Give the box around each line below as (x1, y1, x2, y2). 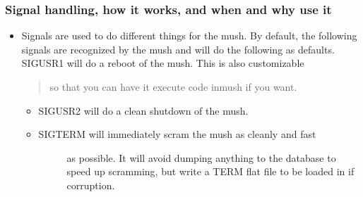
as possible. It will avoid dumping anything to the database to (66, 150, 336, 165)
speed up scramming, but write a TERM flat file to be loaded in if (66, 164, 355, 179)
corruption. (66, 177, 115, 192)
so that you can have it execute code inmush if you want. (49, 80, 297, 94)
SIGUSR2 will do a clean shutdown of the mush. (38, 103, 249, 117)
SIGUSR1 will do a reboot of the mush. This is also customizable (21, 56, 304, 70)
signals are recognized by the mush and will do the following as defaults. (21, 42, 335, 56)
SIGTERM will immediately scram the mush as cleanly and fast (38, 127, 316, 141)
